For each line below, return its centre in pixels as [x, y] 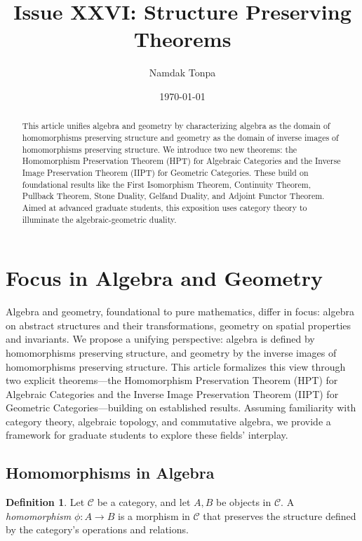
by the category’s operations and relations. [97, 529]
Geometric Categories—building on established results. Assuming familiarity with [181, 408]
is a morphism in [154, 515]
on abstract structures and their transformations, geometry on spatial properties [179, 325]
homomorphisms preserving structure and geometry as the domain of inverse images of [180, 137]
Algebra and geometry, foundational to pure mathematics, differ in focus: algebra [180, 311]
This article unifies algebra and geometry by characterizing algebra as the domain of [176, 126]
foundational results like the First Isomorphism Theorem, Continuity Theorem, [167, 184]
